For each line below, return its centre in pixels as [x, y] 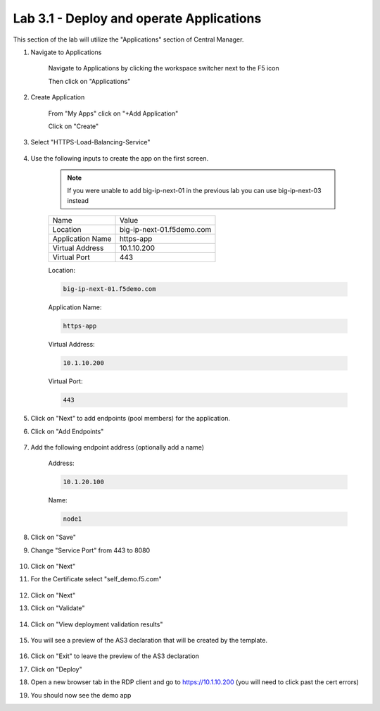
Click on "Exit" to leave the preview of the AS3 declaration [115, 656]
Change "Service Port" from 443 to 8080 [90, 550]
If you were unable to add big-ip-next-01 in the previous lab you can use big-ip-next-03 [194, 191]
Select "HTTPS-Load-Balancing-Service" [90, 142]
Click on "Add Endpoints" [67, 431]
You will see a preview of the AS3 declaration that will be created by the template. [149, 640]
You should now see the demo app [81, 695]
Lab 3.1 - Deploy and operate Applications [137, 18]
